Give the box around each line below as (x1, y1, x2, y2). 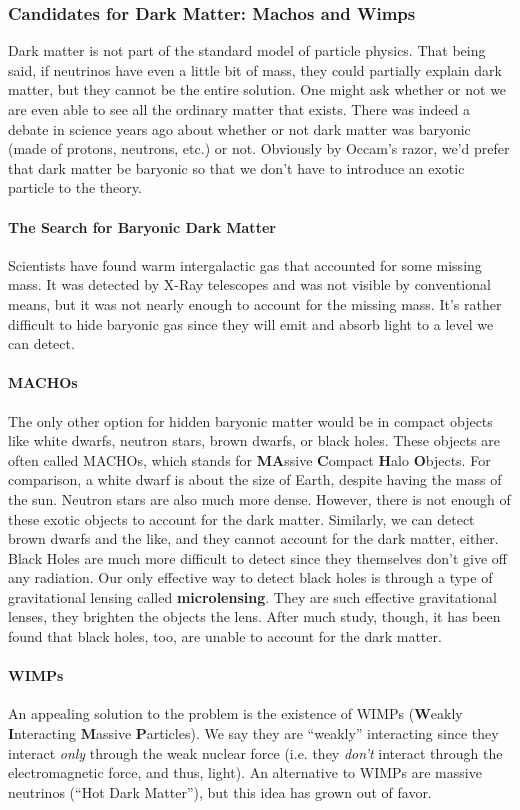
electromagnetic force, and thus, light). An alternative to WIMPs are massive (8, 762, 482, 783)
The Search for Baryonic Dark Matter (8, 216, 276, 237)
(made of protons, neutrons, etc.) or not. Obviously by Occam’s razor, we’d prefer (8, 138, 510, 159)
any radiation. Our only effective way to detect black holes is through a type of (8, 567, 493, 588)
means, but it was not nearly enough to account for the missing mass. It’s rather (8, 293, 502, 314)
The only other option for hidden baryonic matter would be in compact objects (8, 410, 493, 431)
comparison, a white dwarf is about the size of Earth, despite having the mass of (8, 469, 502, 490)
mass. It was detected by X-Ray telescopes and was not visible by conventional (8, 274, 491, 295)
